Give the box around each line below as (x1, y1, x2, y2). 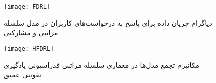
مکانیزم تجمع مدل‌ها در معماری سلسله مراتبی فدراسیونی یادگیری (4, 59, 200, 70)
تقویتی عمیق (4, 69, 42, 80)
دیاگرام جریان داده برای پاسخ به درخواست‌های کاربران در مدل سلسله (4, 17, 212, 28)
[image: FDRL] (4, 3, 51, 10)
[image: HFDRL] (4, 45, 54, 52)
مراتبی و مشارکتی (4, 27, 58, 38)
